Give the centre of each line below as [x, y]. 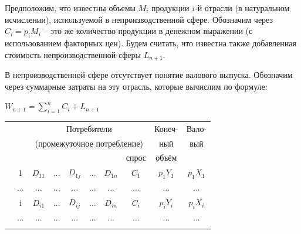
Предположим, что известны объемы [70, 8]
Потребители [89, 128]
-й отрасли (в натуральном [242, 8]
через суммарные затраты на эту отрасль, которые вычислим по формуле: [136, 86]
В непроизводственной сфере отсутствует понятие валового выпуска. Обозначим [149, 75]
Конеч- [166, 128]
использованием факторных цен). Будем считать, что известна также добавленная [150, 43]
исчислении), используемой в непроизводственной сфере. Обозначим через [139, 19]
